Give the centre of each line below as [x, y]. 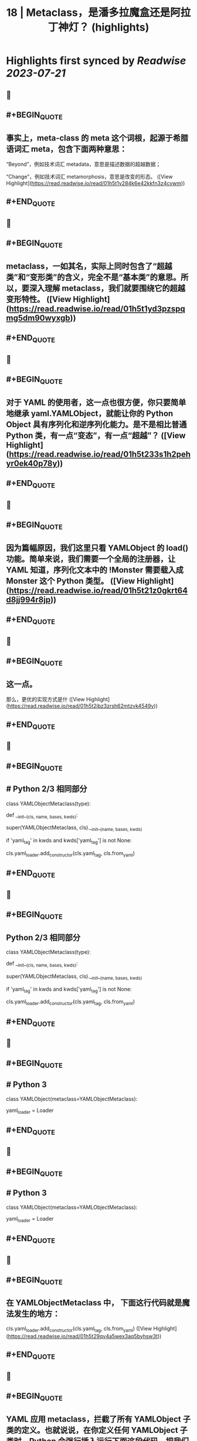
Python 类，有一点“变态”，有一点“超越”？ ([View [96, 435]
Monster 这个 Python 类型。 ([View [71, 581]
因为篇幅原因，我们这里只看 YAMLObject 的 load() [97, 548]
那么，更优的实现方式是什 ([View [45, 699]
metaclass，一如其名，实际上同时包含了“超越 [89, 266]
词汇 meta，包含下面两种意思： [70, 149]
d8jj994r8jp [28, 600]
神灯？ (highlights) [104, 27]
